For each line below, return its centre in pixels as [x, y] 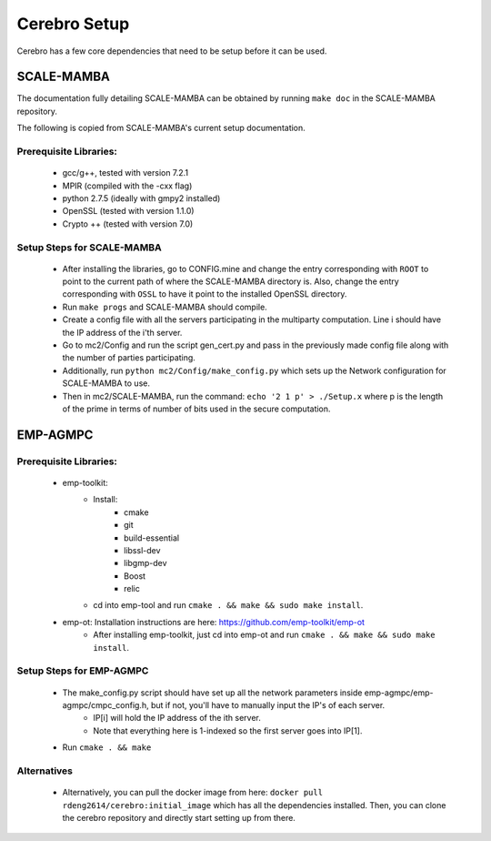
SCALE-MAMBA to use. [106, 383]
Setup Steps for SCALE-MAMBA [90, 248]
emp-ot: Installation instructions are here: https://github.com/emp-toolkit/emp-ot [214, 622]
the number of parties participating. [129, 358]
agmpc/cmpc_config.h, [105, 705]
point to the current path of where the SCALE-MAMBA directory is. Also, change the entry [230, 281]
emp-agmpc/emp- [399, 693]
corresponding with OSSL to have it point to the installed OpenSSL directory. [205, 294]
